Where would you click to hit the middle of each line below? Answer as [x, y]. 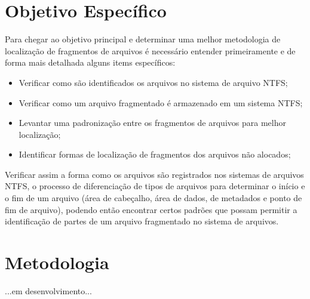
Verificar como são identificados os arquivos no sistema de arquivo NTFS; [153, 82]
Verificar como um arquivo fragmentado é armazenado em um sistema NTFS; [161, 102]
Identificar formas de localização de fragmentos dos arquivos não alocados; [155, 154]
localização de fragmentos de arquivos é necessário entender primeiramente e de [150, 50]
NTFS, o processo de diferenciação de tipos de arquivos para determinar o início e [155, 186]
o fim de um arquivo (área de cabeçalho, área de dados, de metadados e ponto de [154, 198]
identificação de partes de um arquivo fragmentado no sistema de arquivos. [142, 221]
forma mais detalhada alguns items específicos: [90, 62]
